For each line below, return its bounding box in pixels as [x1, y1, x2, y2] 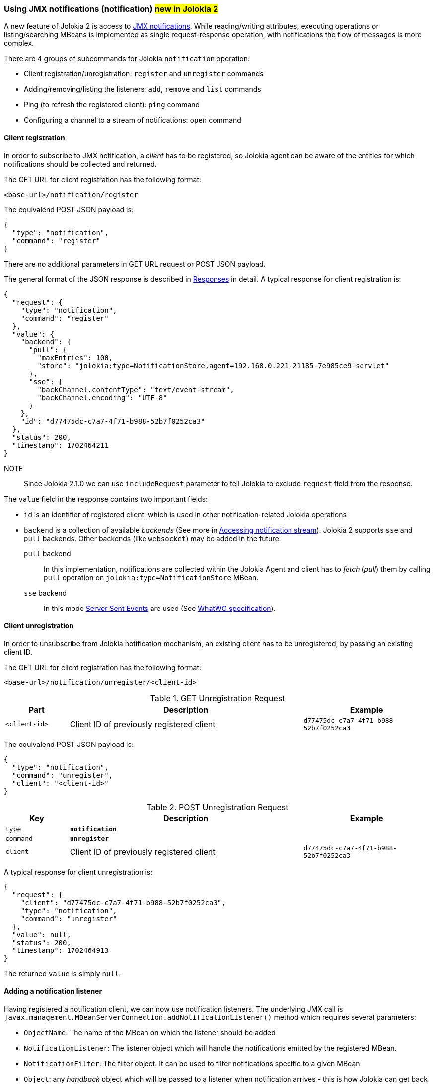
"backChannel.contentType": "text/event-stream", [37, 385, 234, 394]
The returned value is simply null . [4, 969, 121, 978]
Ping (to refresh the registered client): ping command [24, 100, 200, 109]
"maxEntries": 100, [37, 353, 113, 362]
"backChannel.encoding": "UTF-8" [37, 393, 167, 402]
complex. [4, 39, 34, 48]
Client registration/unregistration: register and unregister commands [24, 69, 264, 78]
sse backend [24, 588, 67, 597]
